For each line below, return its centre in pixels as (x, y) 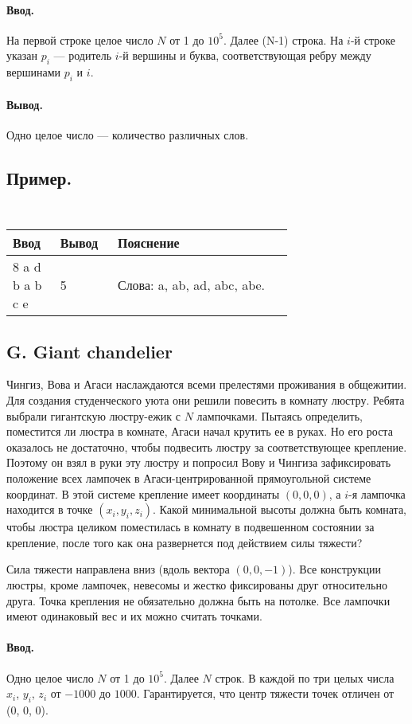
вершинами (34, 72)
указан (22, 55)
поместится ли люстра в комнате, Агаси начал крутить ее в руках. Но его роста (200, 431)
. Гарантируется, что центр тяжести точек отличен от (265, 693)
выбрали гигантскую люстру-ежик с (94, 415)
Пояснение (148, 243)
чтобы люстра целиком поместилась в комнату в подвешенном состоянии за (190, 527)
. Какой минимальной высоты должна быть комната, (280, 509)
